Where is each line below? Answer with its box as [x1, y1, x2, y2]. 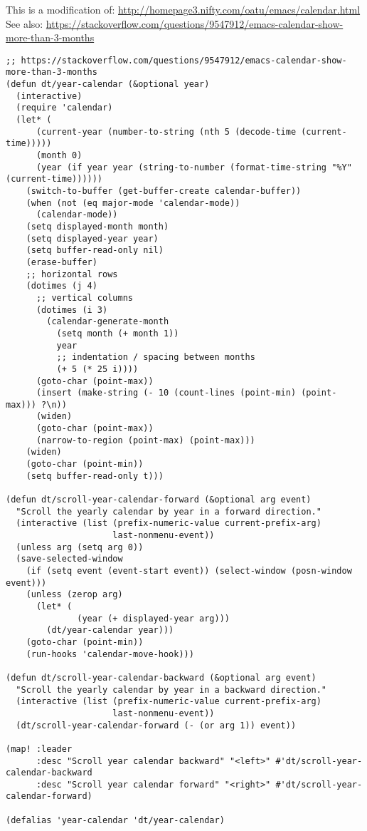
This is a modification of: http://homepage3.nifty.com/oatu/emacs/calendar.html [6, 2, 361, 16]
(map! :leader [6, 743, 73, 754]
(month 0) [36, 150, 83, 161]
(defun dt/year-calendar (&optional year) [6, 79, 210, 90]
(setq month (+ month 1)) [56, 328, 179, 339]
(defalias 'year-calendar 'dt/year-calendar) [6, 815, 225, 825]
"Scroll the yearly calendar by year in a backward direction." [16, 684, 327, 695]
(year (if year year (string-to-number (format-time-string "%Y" [36, 162, 352, 172]
